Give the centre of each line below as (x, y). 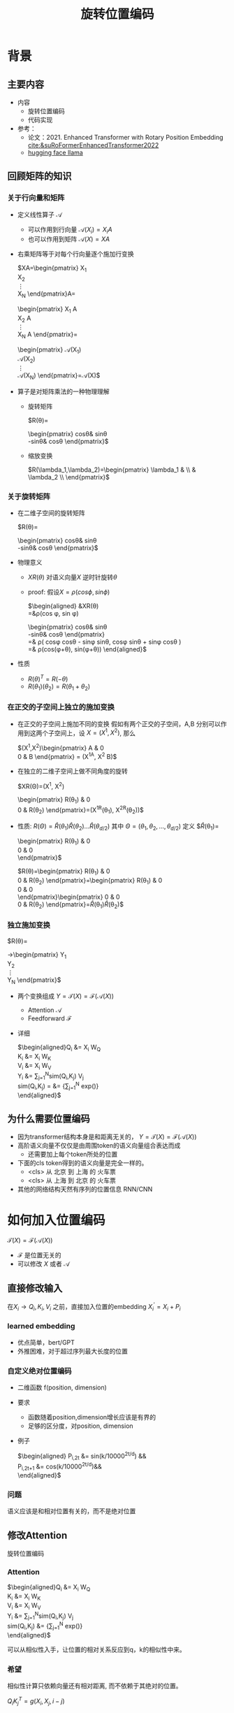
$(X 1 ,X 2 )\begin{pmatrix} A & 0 (60, 747)
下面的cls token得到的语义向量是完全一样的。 (82, 1163)
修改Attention (37, 1535)
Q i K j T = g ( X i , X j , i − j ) (36, 1701)
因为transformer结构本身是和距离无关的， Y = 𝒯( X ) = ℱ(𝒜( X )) (107, 1137)
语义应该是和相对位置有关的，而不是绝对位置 (72, 1511)
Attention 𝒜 (45, 1010)
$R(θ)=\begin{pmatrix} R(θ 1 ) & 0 (64, 872)
